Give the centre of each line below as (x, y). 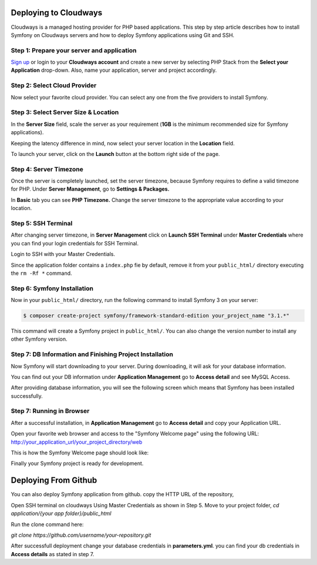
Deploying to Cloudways (57, 13)
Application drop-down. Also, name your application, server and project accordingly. (114, 70)
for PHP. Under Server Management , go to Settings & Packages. (90, 189)
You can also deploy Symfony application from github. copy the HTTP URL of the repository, (122, 494)
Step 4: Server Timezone (47, 169)
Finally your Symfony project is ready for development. (77, 463)
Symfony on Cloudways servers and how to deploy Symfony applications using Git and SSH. (123, 35)
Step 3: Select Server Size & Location (65, 112)
